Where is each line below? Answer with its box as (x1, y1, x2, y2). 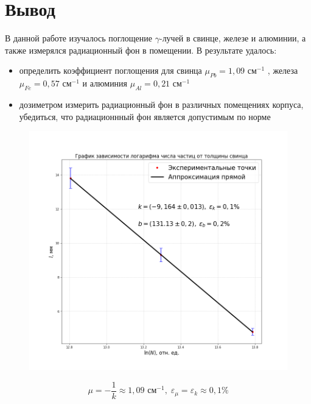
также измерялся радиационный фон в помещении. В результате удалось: (5, 43, 277, 56)
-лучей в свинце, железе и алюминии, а (159, 32, 306, 44)
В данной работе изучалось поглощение (5, 32, 153, 44)
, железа (267, 64, 298, 77)
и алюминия (82, 77, 128, 90)
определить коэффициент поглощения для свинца (19, 64, 202, 77)
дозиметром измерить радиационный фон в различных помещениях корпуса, (19, 97, 304, 110)
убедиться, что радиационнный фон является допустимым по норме (19, 110, 271, 122)
